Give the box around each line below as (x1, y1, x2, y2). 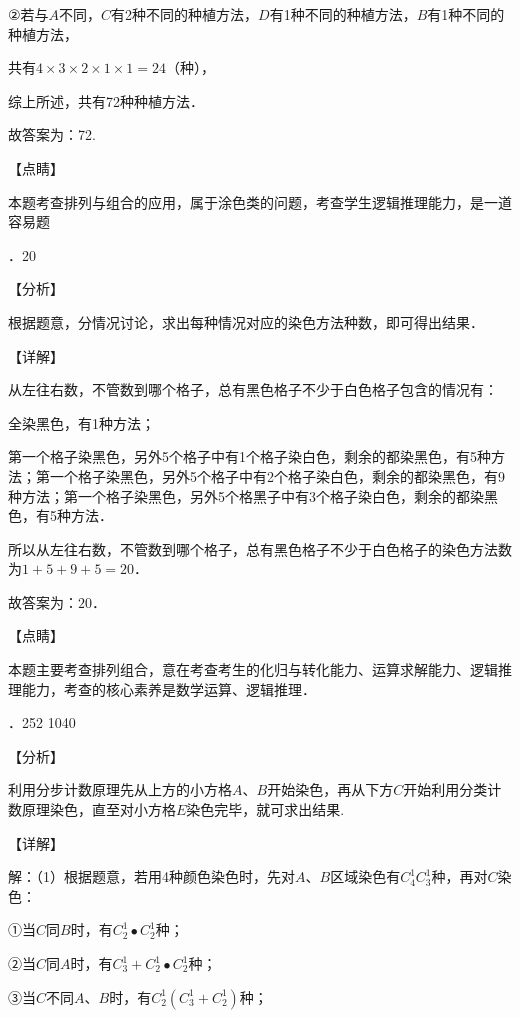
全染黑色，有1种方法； (8, 412, 155, 433)
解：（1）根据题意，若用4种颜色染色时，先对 (8, 866, 295, 887)
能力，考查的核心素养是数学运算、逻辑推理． (21, 678, 316, 699)
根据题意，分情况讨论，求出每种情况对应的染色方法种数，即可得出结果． (8, 311, 484, 332)
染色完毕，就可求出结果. (186, 799, 345, 820)
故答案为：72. (8, 124, 96, 145)
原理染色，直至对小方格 (21, 799, 176, 820)
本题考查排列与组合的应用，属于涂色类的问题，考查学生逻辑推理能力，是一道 (8, 191, 512, 212)
